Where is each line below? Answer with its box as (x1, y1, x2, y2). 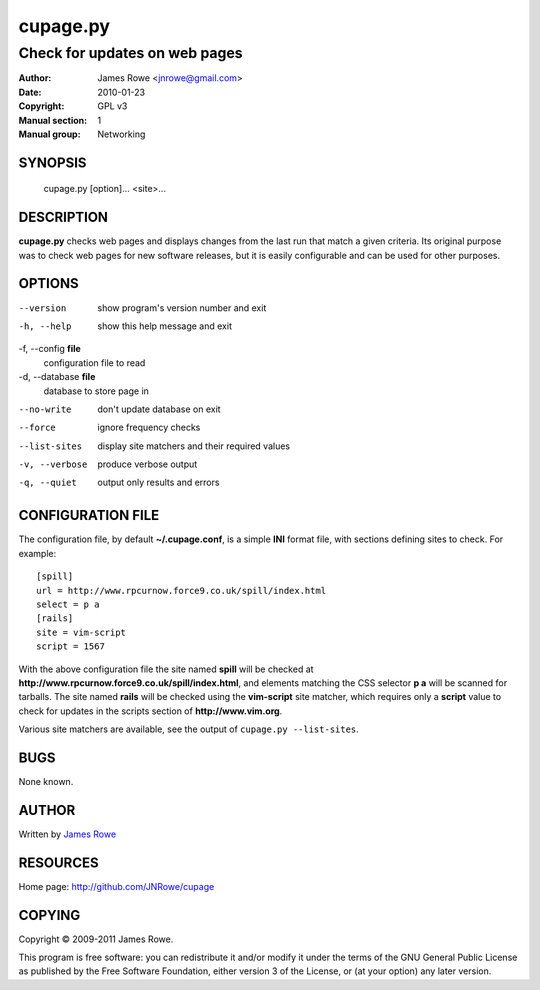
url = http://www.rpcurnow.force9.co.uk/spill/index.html (36, 585, 327, 596)
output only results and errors (97, 476, 220, 489)
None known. (18, 775, 74, 787)
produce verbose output (97, 458, 198, 470)
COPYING (18, 906, 81, 924)
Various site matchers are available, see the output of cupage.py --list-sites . (18, 723, 359, 735)
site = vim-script (36, 626, 127, 638)
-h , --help (18, 320, 72, 332)
